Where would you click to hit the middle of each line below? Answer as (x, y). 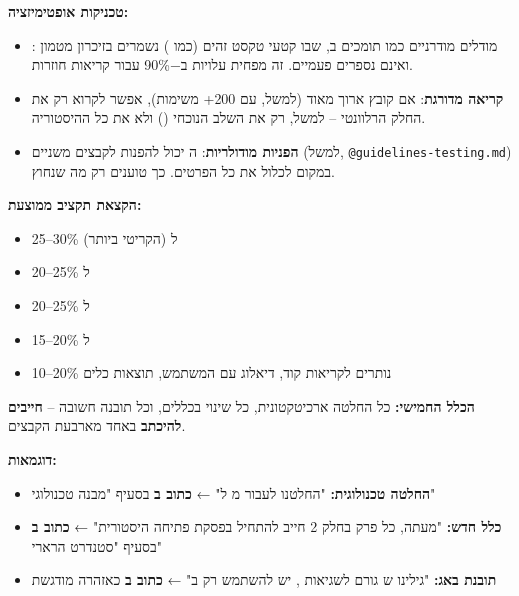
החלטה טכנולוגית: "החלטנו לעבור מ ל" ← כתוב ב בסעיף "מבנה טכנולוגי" (233, 492)
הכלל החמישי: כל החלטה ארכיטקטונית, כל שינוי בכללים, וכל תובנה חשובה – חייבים (241, 405)
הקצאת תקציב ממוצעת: (75, 204)
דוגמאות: (32, 458)
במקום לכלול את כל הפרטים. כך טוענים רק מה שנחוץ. (183, 170)
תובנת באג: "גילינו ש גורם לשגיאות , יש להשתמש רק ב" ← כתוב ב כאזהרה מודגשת (264, 579)
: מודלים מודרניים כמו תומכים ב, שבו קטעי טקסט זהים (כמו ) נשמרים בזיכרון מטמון (264, 44)
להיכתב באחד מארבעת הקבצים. (97, 425)
